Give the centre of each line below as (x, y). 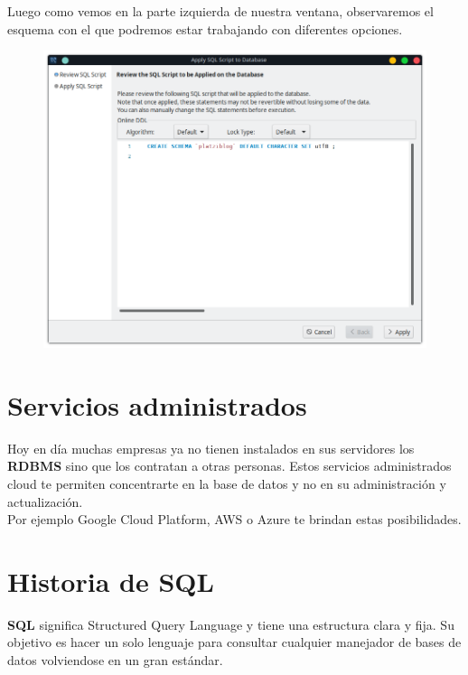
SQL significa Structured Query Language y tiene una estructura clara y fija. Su (231, 624)
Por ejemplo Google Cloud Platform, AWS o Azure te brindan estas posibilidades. (234, 519)
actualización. (45, 501)
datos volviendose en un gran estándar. (115, 660)
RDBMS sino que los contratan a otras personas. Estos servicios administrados (229, 466)
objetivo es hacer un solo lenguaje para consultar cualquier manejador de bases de (234, 642)
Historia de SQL (111, 581)
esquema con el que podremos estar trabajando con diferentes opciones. (205, 28)
